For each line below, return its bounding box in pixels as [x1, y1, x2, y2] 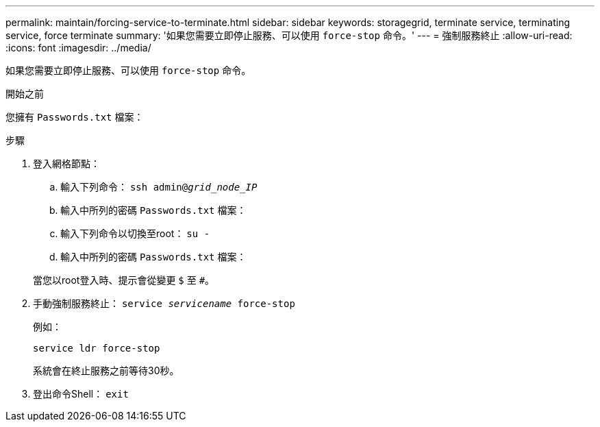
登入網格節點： [33, 158, 100, 169]
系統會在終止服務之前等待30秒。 [33, 365, 179, 376]
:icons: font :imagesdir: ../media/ [5, 42, 151, 53]
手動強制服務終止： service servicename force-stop [33, 297, 295, 309]
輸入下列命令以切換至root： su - [60, 228, 210, 239]
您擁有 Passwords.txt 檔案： [5, 111, 144, 123]
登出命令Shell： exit [33, 388, 129, 400]
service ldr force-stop [33, 343, 160, 354]
